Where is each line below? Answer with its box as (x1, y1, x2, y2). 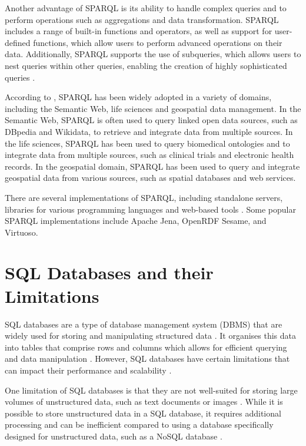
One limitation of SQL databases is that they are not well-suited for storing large (5, 384, 298, 396)
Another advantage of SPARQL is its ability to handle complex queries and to (5, 2, 287, 14)
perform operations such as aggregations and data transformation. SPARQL (5, 13, 279, 25)
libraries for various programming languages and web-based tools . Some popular (5, 203, 296, 215)
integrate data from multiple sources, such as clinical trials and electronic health (5, 148, 294, 161)
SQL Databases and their (5, 260, 214, 285)
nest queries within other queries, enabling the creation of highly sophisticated (5, 59, 287, 71)
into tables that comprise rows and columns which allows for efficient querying (5, 341, 287, 353)
